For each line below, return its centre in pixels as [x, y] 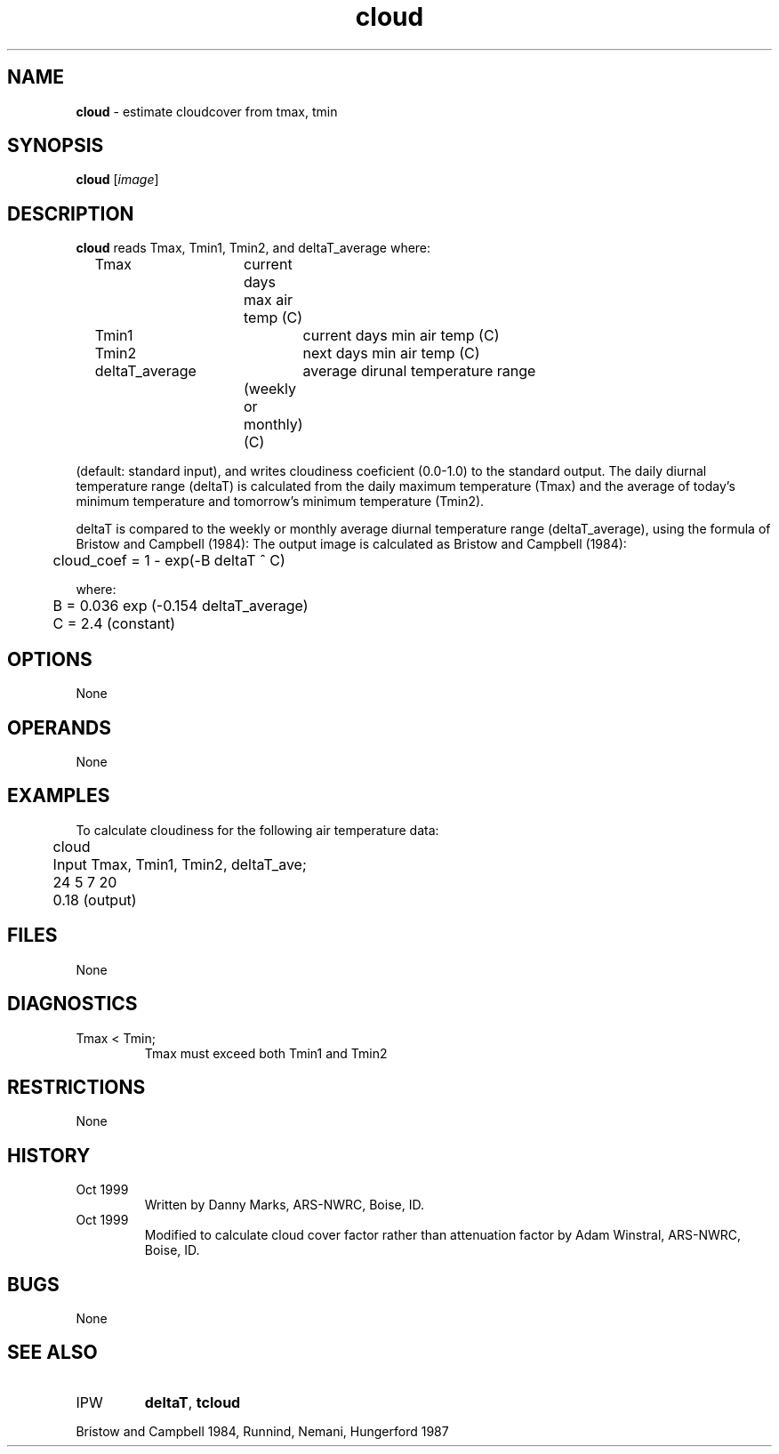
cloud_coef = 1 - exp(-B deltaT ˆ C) [169, 561]
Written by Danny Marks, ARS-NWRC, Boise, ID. [284, 1205]
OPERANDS [59, 727]
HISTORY [49, 1155]
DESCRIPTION [71, 213]
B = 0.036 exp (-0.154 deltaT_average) [181, 606]
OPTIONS [50, 659]
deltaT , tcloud [193, 1402]
